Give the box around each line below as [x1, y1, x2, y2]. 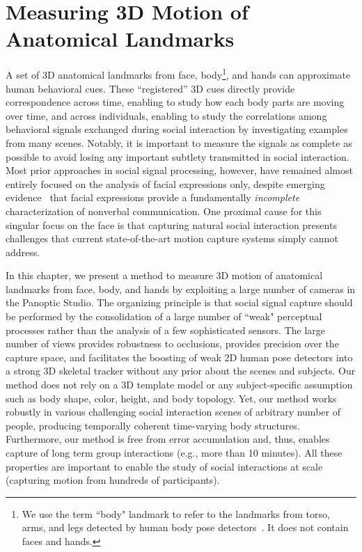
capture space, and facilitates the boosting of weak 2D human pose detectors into [6, 349, 353, 364]
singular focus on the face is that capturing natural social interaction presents [6, 217, 337, 232]
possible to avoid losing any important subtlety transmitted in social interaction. [6, 149, 349, 164]
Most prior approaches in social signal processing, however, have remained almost [6, 163, 353, 178]
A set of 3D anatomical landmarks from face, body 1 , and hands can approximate [6, 65, 351, 81]
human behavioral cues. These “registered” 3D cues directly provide [6, 81, 295, 95]
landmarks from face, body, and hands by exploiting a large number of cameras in [6, 281, 356, 296]
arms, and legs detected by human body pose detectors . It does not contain [22, 520, 349, 535]
